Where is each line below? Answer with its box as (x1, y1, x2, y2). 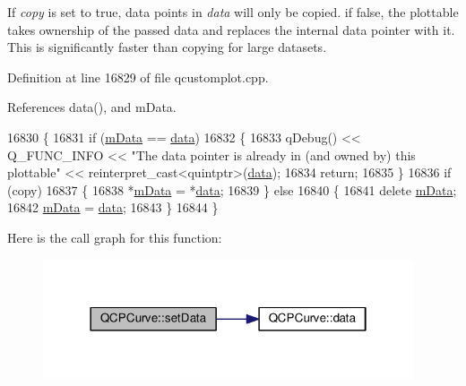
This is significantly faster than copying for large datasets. (7, 38, 327, 56)
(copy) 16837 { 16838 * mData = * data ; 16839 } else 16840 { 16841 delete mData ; (7, 180, 457, 199)
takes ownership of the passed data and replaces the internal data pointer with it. (7, 20, 455, 39)
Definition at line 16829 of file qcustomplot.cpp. (7, 67, 269, 86)
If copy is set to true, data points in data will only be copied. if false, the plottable (7, 3, 459, 21)
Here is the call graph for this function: (7, 227, 222, 246)
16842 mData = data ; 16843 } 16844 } (7, 198, 219, 217)
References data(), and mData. (7, 98, 177, 116)
